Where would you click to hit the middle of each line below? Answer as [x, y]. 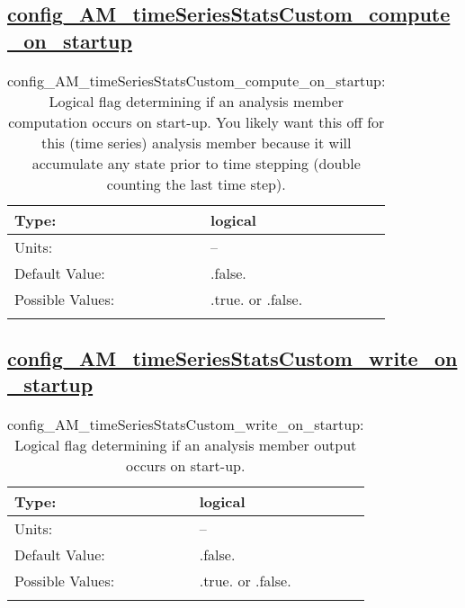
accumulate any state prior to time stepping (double [196, 163]
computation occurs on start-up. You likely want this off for [197, 121]
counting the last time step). [196, 183]
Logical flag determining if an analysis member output [186, 445]
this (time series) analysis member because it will [196, 142]
